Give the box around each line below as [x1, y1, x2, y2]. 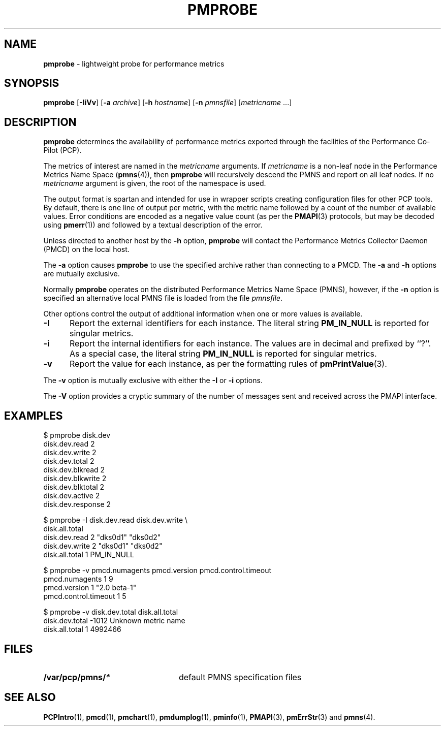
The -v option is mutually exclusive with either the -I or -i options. [43, 376, 263, 385]
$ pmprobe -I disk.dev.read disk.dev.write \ [43, 516, 188, 525]
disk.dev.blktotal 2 [43, 483, 105, 492]
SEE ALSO [4, 691, 56, 704]
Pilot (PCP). [43, 146, 82, 155]
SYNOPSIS [4, 77, 59, 90]
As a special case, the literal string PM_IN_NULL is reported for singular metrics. [69, 348, 377, 359]
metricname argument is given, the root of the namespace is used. [43, 179, 266, 188]
